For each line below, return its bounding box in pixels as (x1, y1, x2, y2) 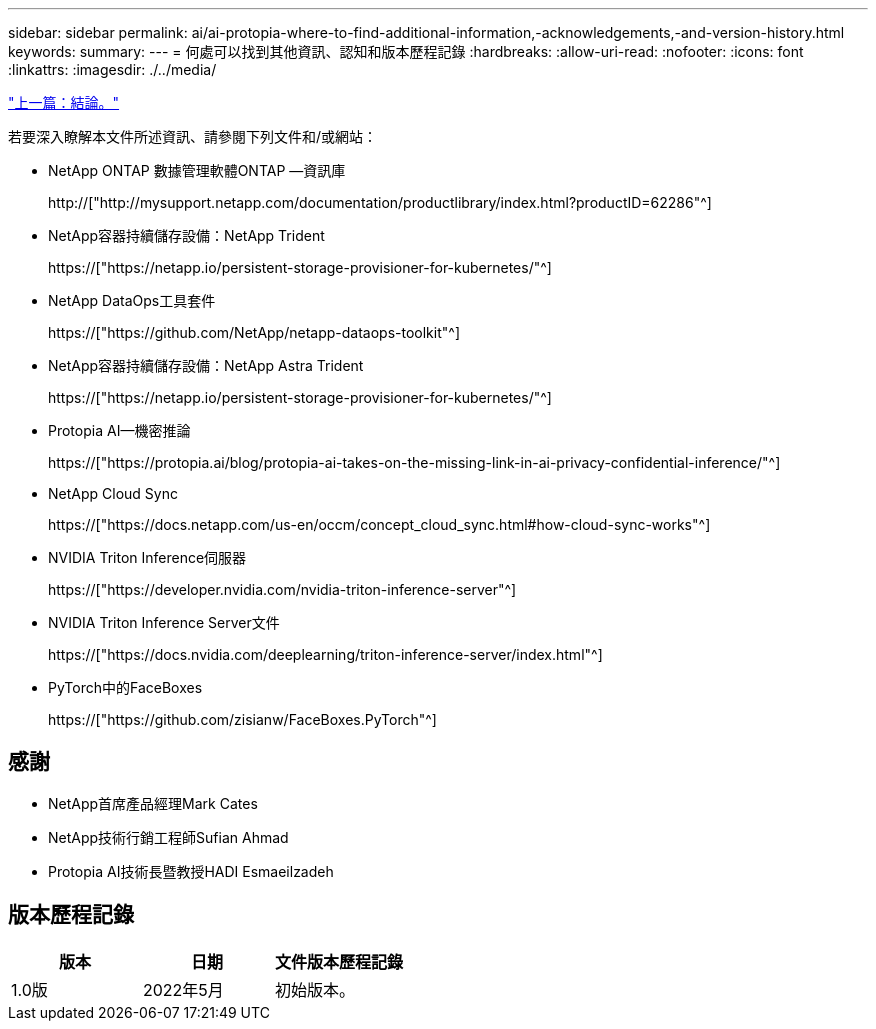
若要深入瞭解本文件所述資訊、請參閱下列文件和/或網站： (8, 128, 378, 145)
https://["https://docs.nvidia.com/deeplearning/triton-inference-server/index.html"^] (48, 646, 603, 663)
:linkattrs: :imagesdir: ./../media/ (8, 61, 217, 78)
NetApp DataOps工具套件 (48, 292, 216, 309)
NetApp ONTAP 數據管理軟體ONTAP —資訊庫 (48, 162, 346, 179)
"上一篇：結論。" (8, 94, 120, 111)
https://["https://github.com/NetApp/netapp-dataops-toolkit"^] (48, 324, 461, 341)
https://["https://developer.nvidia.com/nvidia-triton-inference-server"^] (48, 581, 517, 598)
